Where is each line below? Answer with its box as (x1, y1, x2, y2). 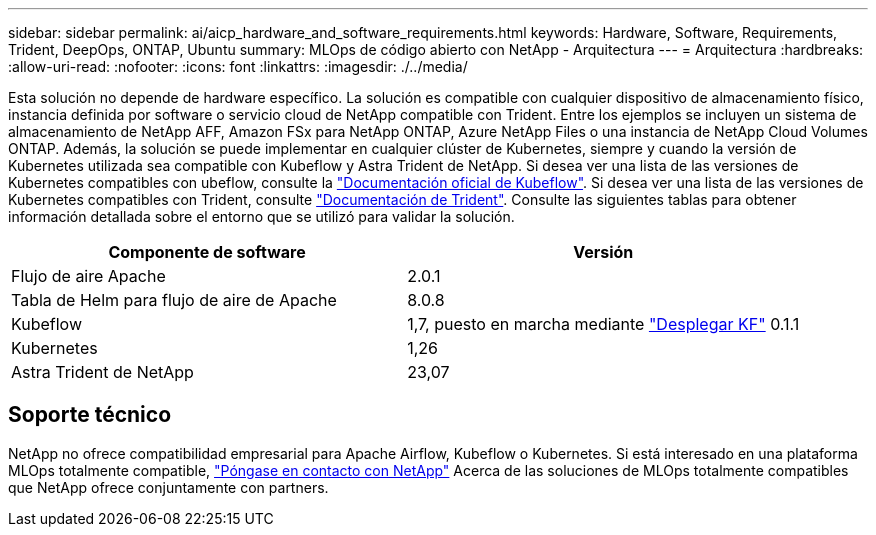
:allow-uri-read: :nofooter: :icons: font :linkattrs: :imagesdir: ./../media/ (8, 58, 468, 75)
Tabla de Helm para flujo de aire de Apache (11, 290, 337, 310)
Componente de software (108, 242, 306, 262)
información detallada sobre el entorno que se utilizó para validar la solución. (8, 208, 515, 225)
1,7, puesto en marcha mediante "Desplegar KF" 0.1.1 (407, 314, 800, 334)
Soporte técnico (8, 402, 172, 428)
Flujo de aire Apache (11, 266, 166, 286)
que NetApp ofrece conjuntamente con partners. (8, 478, 329, 496)
